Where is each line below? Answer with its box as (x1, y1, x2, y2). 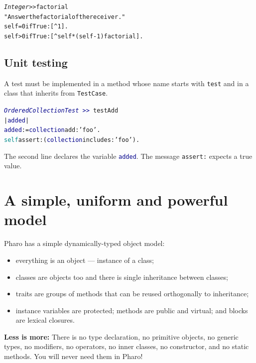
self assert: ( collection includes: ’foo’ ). (4, 136, 140, 144)
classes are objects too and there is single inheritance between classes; (15, 271, 228, 282)
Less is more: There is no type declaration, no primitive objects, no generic (4, 331, 239, 342)
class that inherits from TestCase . (4, 88, 108, 98)
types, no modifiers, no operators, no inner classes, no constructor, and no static (4, 341, 249, 352)
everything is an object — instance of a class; (15, 254, 154, 265)
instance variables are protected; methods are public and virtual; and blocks (15, 305, 248, 315)
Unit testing (4, 55, 68, 70)
